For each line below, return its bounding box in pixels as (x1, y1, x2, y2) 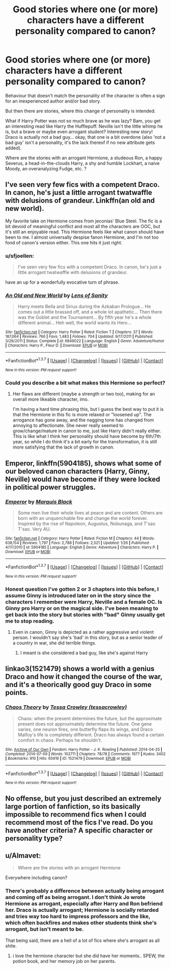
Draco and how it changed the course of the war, (5, 673, 163, 681)
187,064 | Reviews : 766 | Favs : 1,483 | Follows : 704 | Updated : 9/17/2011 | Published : (5, 334, 154, 339)
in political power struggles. (5, 483, 96, 491)
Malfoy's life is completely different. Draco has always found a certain (17, 731, 164, 738)
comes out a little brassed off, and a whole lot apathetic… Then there (17, 309, 162, 315)
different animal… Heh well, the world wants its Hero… (17, 320, 131, 326)
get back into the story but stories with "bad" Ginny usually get (5, 611, 165, 618)
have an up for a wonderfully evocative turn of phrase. (5, 279, 120, 285)
